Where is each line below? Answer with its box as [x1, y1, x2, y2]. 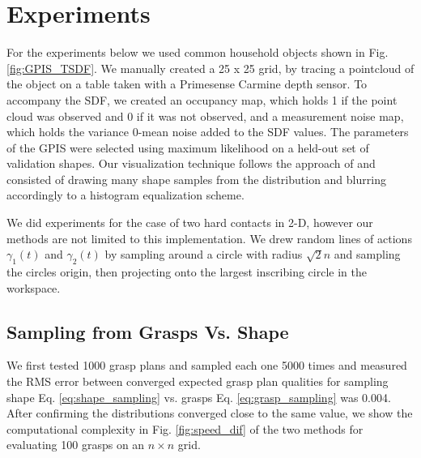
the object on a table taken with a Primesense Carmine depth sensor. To [6, 75, 368, 92]
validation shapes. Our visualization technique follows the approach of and [6, 155, 376, 172]
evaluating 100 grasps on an [6, 436, 145, 453]
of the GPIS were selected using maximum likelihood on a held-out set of [6, 139, 369, 156]
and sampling [334, 246, 401, 263]
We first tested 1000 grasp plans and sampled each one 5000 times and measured [6, 357, 407, 374]
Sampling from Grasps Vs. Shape [6, 319, 289, 344]
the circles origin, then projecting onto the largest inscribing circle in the [6, 263, 367, 280]
